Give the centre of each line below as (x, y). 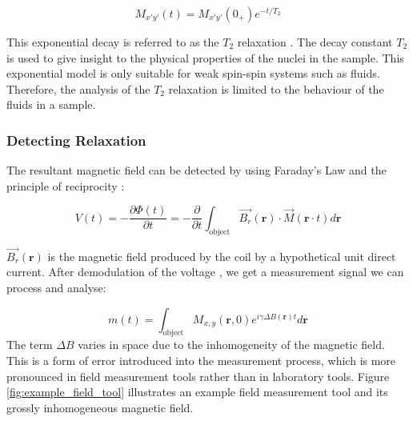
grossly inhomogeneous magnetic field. (100, 407)
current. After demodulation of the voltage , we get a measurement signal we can (205, 272)
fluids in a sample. (51, 104)
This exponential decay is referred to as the (113, 42)
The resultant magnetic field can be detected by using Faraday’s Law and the (196, 170)
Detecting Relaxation (76, 140)
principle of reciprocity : (66, 185)
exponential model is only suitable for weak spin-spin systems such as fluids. (193, 73)
